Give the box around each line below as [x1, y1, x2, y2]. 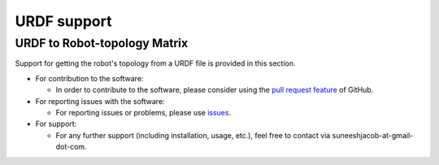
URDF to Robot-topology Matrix [15, 36, 189, 50]
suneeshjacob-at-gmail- [332, 130, 414, 140]
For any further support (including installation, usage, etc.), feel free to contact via [55, 130, 331, 140]
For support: [35, 119, 77, 129]
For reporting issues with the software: [35, 96, 166, 106]
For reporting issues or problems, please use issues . [55, 107, 232, 117]
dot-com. [55, 142, 87, 152]
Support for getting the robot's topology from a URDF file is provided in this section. [15, 59, 296, 68]
